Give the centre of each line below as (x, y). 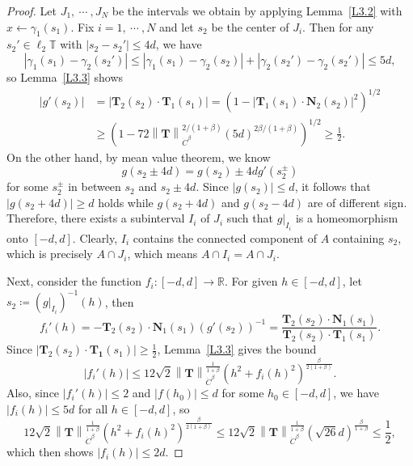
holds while (126, 202)
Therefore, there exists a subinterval (96, 218)
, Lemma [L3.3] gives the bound (237, 349)
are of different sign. (357, 202)
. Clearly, (95, 237)
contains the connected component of (225, 237)
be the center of (250, 26)
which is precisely (50, 254)
